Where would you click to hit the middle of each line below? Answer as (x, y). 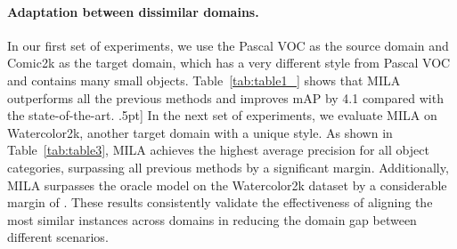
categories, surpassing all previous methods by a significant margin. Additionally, (228, 167)
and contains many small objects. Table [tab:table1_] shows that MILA (204, 80)
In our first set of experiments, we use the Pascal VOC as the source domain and (228, 45)
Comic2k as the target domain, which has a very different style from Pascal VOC (229, 63)
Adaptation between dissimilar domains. (133, 11)
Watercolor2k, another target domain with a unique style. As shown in (200, 132)
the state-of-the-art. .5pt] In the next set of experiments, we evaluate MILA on (222, 115)
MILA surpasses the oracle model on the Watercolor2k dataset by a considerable (227, 185)
